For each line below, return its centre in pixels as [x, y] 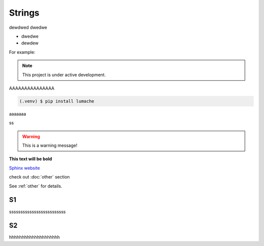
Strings [24, 13]
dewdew [30, 43]
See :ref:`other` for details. [36, 186]
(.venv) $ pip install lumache [57, 101]
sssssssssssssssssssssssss [37, 212]
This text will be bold [31, 159]
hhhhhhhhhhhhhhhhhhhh [34, 237]
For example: [22, 52]
